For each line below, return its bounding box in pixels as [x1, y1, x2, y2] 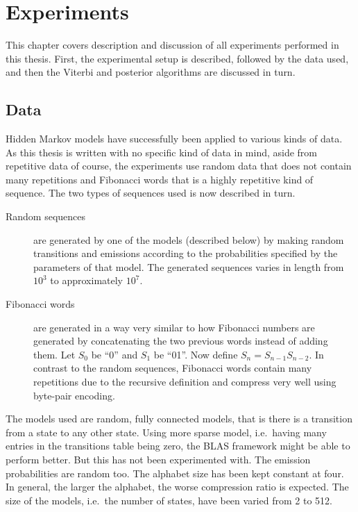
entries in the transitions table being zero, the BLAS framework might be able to [6, 438, 350, 453]
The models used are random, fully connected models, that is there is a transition [6, 411, 352, 426]
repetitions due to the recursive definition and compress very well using [33, 374, 336, 389]
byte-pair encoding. [33, 388, 115, 402]
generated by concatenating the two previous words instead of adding [33, 333, 328, 348]
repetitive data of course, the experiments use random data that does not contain [6, 158, 352, 173]
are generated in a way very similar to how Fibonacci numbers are [33, 320, 315, 334]
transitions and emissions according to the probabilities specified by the [33, 246, 338, 261]
